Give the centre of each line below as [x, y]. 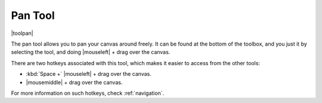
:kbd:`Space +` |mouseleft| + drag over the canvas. [89, 74]
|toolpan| [22, 33]
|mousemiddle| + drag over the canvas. [74, 82]
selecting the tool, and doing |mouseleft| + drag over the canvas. [91, 52]
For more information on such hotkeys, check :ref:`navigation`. [88, 93]
